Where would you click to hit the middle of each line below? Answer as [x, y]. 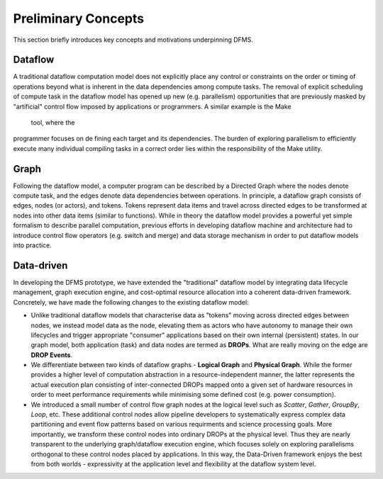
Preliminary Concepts [79, 18]
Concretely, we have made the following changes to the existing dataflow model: [131, 302]
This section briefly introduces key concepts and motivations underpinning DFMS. [133, 40]
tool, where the [53, 123]
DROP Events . [52, 355]
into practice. [33, 245]
